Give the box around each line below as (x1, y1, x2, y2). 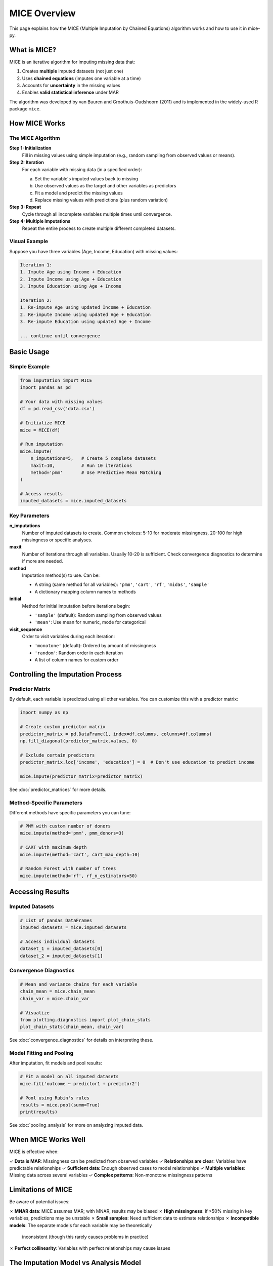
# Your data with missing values (20, 399, 103, 405)
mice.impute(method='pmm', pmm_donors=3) (20, 830, 124, 836)
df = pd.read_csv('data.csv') (20, 406, 95, 412)
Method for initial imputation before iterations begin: (22, 603, 130, 609)
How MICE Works (9, 119, 66, 128)
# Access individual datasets (20, 939, 95, 944)
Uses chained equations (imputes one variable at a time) (22, 75, 141, 81)
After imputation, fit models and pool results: (9, 1060, 102, 1066)
